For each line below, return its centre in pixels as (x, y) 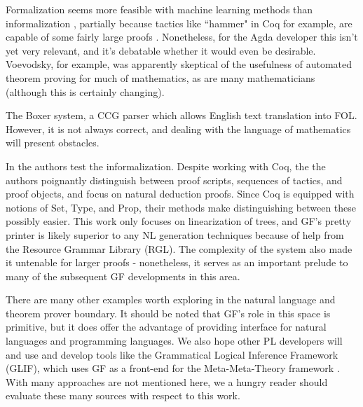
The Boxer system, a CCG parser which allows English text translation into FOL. (181, 115)
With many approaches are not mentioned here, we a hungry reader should (167, 381)
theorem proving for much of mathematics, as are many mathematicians (160, 77)
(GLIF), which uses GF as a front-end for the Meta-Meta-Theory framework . (173, 368)
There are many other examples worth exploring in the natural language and (171, 299)
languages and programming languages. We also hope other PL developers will (174, 341)
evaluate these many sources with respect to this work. (123, 395)
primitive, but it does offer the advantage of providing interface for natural (166, 327)
